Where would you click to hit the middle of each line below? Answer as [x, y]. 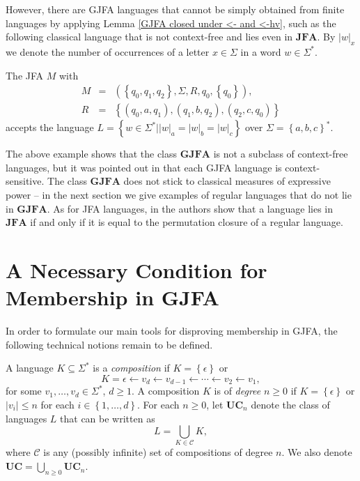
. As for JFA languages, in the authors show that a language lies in [190, 208]
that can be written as [108, 418]
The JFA [25, 75]
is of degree [237, 391]
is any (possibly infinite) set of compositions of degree [158, 452]
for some [24, 391]
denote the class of [290, 404]
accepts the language [50, 127]
